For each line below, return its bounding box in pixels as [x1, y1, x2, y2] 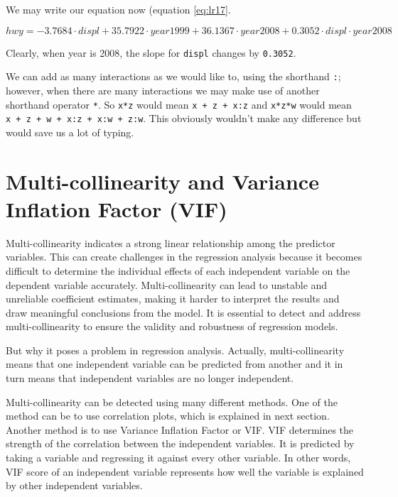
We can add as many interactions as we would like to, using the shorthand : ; [6, 69, 341, 84]
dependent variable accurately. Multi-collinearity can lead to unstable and [6, 277, 328, 292]
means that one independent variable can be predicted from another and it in [6, 356, 343, 371]
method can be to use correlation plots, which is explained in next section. [6, 408, 330, 423]
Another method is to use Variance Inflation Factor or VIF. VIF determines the [6, 422, 354, 437]
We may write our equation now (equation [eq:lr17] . [6, 2, 231, 16]
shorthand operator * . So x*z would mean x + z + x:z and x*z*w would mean [6, 97, 352, 111]
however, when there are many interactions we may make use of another [6, 82, 320, 97]
